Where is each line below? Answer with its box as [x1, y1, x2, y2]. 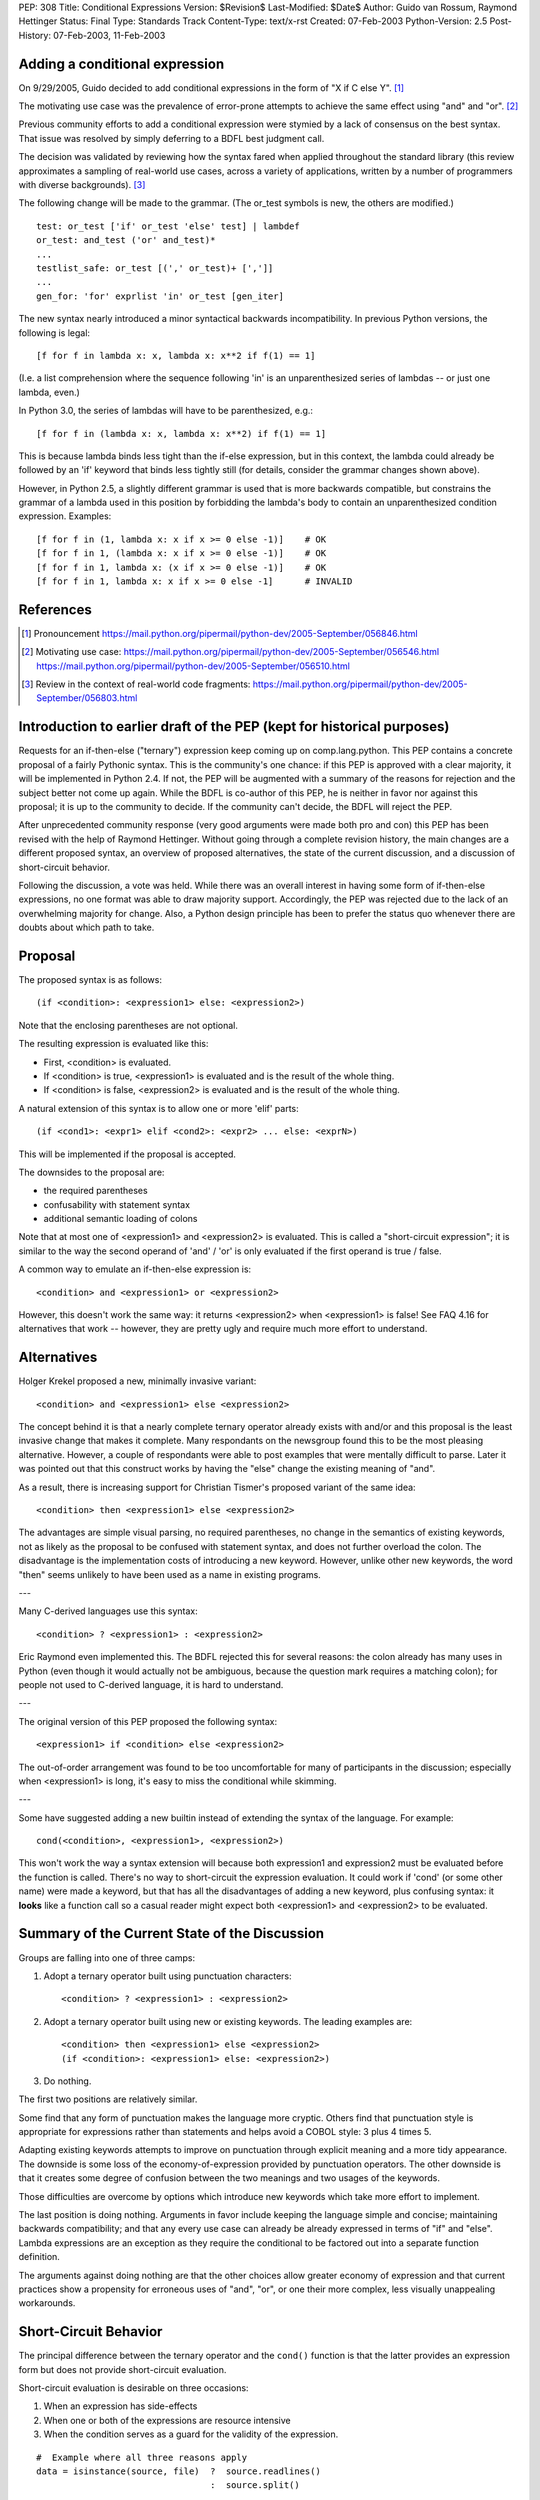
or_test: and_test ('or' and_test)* [36, 235, 216, 246]
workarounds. [18, 2297, 76, 2309]
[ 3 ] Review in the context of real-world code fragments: [21, 678, 251, 690]
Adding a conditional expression [18, 55, 225, 72]
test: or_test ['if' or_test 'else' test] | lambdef [36, 220, 300, 232]
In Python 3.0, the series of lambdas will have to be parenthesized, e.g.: [18, 405, 314, 417]
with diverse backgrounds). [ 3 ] [18, 179, 146, 191]
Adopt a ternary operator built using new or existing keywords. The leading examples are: [43, 2015, 413, 2027]
